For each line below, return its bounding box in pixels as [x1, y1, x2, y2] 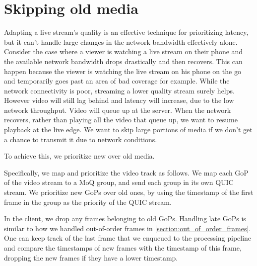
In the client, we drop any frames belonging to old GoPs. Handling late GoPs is [4, 213, 246, 224]
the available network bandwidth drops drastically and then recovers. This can [4, 56, 243, 66]
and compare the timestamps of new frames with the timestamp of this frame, [4, 243, 242, 253]
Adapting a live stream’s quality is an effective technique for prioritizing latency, [4, 27, 249, 37]
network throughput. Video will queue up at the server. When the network [4, 104, 231, 115]
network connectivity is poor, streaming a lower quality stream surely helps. [4, 85, 235, 95]
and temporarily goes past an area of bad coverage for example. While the [4, 76, 230, 86]
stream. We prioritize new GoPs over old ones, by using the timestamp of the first [4, 187, 254, 197]
